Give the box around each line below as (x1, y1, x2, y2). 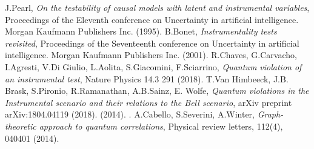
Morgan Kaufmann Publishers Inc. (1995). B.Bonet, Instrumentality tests (5, 25, 277, 38)
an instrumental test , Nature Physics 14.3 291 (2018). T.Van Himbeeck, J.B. (5, 72, 289, 85)
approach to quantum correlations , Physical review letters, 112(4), (39, 119, 283, 132)
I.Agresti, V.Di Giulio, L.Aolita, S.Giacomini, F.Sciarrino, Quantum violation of (5, 60, 302, 73)
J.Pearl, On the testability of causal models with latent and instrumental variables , (5, 1, 310, 13)
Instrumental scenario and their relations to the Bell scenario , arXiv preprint (5, 96, 292, 108)
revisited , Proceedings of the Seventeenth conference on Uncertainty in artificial (5, 36, 299, 49)
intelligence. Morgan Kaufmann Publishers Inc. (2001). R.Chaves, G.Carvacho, (5, 48, 297, 61)
